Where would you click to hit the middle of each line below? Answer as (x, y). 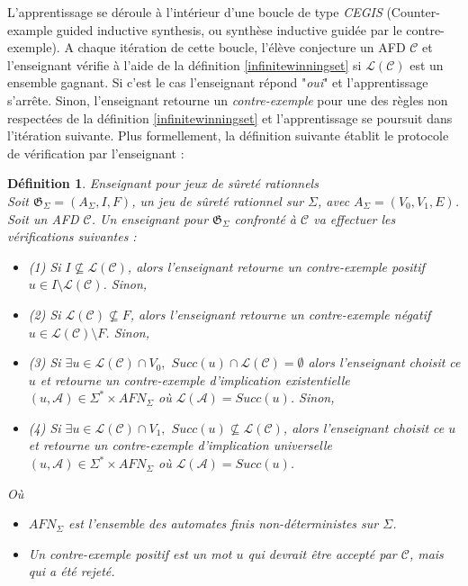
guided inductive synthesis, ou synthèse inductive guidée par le (229, 29)
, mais (426, 553)
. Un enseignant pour (150, 218)
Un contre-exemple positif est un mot (130, 553)
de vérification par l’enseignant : (96, 153)
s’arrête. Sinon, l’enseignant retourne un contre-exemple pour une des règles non (228, 99)
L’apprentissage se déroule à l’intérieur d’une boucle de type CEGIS (195, 12)
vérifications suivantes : (72, 236)
